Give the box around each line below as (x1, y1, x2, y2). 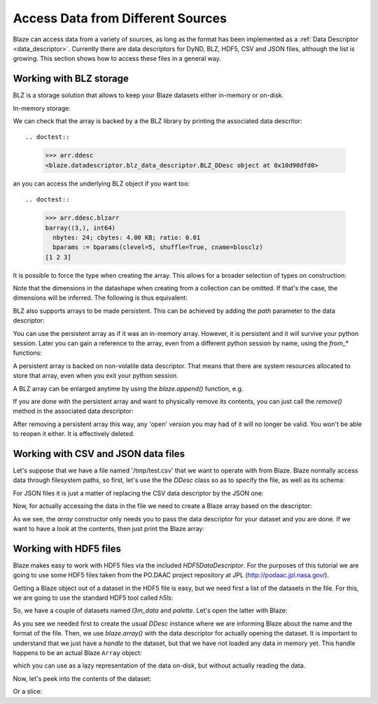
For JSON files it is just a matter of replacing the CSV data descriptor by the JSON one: (13, 488, 264, 497)
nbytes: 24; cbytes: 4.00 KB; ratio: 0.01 (52, 233, 201, 241)
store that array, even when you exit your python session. (13, 372, 178, 380)
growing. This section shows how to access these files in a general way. (13, 55, 221, 63)
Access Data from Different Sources (13, 10, 227, 26)
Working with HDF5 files (13, 542, 122, 554)
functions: (13, 349, 42, 357)
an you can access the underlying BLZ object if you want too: (13, 179, 190, 188)
